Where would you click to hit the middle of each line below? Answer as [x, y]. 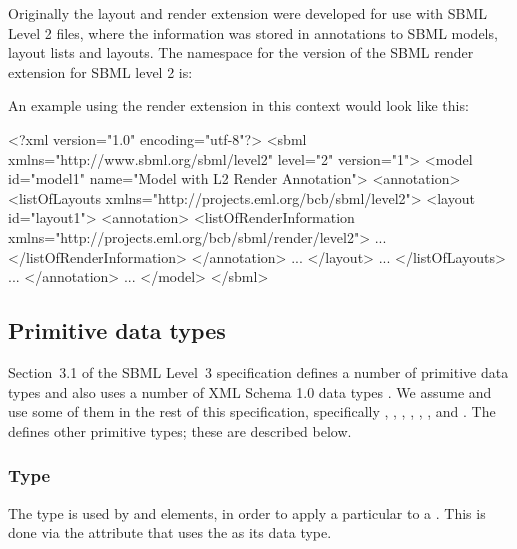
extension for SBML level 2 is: [100, 71]
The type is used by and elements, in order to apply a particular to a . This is [247, 512]
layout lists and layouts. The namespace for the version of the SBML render [241, 52]
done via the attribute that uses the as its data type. [170, 532]
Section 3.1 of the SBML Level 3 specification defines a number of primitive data [258, 371]
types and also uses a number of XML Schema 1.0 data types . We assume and [250, 391]
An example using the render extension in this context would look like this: [238, 105]
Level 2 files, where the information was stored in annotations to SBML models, [253, 32]
